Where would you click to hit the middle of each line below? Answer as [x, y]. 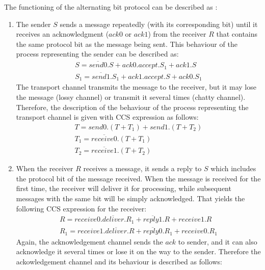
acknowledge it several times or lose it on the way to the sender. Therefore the [138, 251]
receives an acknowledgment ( [62, 34]
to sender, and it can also [218, 241]
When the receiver [45, 168]
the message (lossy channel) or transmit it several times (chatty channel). [131, 97]
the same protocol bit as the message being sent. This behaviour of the [127, 44]
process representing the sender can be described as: [97, 54]
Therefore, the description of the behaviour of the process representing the [132, 107]
